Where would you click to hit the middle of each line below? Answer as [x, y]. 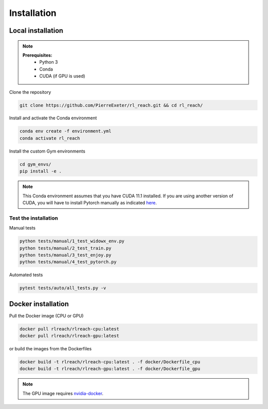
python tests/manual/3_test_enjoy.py [66, 255]
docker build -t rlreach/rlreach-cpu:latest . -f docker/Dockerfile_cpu [110, 362]
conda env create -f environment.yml [66, 131]
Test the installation [33, 218]
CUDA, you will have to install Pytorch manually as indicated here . [90, 203]
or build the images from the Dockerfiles [50, 349]
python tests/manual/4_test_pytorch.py [68, 262]
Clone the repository [30, 92]
